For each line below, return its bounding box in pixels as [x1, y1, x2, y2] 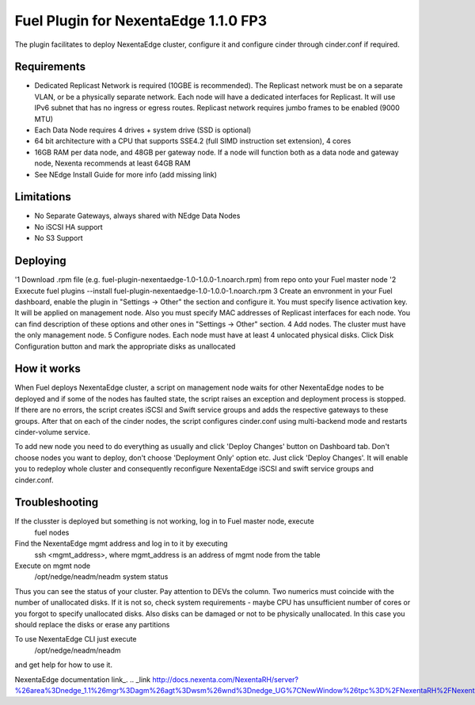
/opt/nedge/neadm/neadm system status [34, 572, 169, 581]
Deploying [14, 254, 66, 268]
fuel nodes [34, 528, 70, 537]
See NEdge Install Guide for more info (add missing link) [34, 170, 218, 179]
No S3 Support [34, 234, 83, 243]
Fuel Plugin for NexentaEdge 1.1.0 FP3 [14, 12, 268, 29]
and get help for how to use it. [14, 660, 112, 669]
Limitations [14, 190, 71, 204]
